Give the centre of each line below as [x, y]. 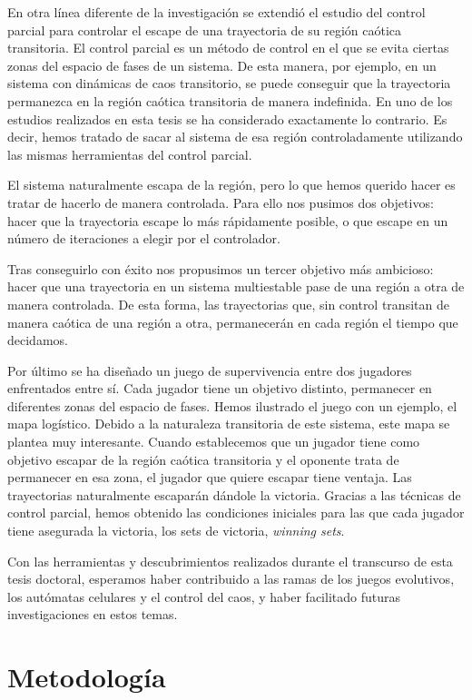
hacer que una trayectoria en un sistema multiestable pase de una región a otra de [236, 286]
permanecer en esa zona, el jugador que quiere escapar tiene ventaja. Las [210, 477]
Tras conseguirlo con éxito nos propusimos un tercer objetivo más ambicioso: [221, 268]
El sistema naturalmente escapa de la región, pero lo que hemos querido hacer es [231, 185]
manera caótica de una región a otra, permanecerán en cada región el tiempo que [233, 322]
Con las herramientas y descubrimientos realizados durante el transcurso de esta [230, 561]
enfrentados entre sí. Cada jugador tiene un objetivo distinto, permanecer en [220, 388]
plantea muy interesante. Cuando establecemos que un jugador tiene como [214, 442]
